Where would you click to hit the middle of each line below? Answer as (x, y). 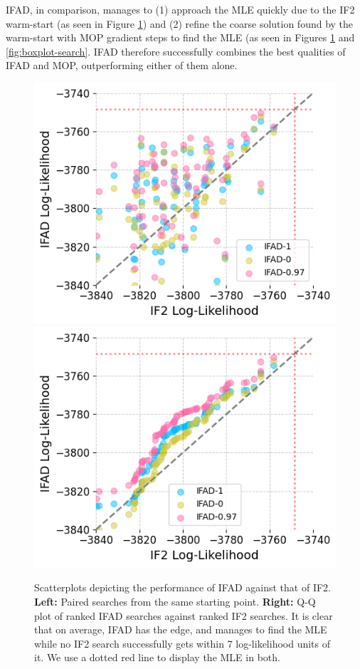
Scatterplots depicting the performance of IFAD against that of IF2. (182, 587)
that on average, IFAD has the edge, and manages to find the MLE (181, 629)
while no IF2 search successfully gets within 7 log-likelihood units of (182, 643)
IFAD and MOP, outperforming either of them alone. (122, 65)
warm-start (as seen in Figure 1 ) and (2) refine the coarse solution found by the (180, 23)
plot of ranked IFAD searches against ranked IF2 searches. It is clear (184, 615)
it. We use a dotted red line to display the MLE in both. (157, 657)
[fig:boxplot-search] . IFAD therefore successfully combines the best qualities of (176, 51)
